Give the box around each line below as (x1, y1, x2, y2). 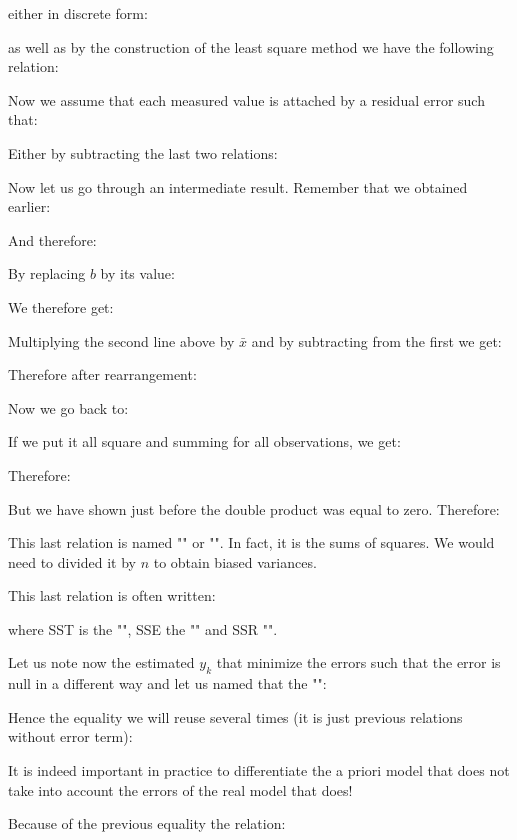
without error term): (8, 726, 133, 747)
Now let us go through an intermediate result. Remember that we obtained (8, 176, 468, 197)
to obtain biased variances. (153, 551, 317, 572)
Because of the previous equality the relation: (8, 813, 286, 834)
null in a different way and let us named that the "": (8, 673, 327, 694)
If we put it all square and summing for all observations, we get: (8, 431, 401, 452)
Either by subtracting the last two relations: (8, 142, 278, 163)
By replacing (8, 263, 86, 284)
